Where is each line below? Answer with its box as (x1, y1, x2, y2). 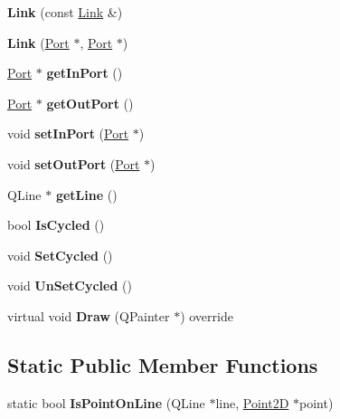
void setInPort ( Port (7, 124, 129, 143)
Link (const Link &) (7, 3, 123, 21)
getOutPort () (46, 93, 134, 112)
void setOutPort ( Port (7, 154, 140, 173)
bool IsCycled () (7, 215, 105, 234)
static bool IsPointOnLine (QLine (7, 393, 205, 412)
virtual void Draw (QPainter (7, 306, 170, 325)
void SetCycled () (7, 245, 113, 264)
